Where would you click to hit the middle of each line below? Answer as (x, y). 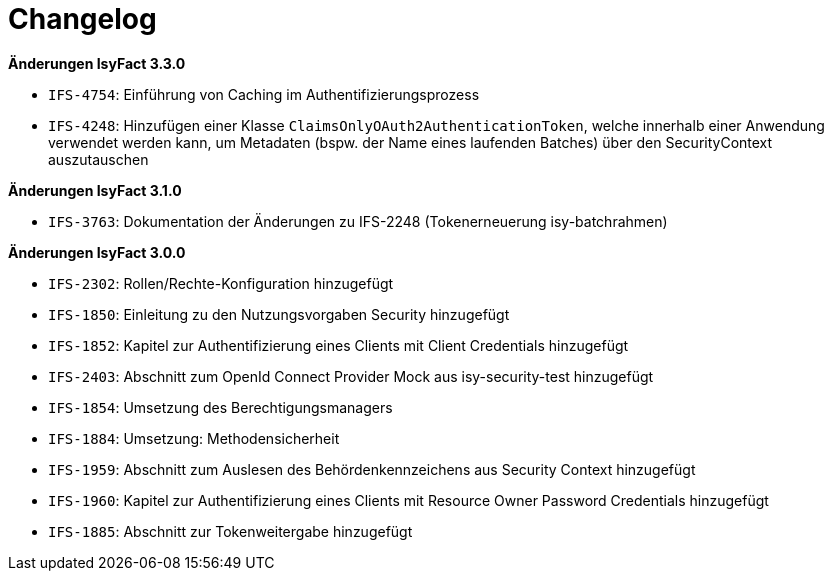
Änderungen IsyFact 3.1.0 (95, 190)
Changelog (82, 19)
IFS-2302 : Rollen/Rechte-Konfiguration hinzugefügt (221, 283)
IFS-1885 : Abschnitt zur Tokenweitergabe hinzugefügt (230, 531)
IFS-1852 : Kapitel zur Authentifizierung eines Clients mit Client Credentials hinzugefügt (338, 345)
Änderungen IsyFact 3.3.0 (97, 63)
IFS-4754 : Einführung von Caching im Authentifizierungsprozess (264, 94)
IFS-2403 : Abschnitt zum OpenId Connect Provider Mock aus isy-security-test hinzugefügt (351, 376)
